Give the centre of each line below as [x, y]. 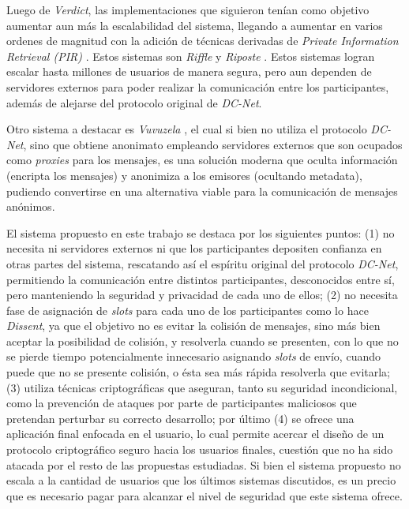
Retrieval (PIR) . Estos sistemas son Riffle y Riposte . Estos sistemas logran [191, 56]
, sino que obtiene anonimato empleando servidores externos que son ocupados [213, 144]
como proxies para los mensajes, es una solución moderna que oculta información [202, 160]
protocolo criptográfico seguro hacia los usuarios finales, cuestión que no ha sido [200, 449]
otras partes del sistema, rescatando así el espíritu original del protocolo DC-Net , [203, 263]
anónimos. [31, 206]
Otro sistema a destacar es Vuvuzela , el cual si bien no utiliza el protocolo [187, 129]
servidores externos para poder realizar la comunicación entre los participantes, [198, 86]
